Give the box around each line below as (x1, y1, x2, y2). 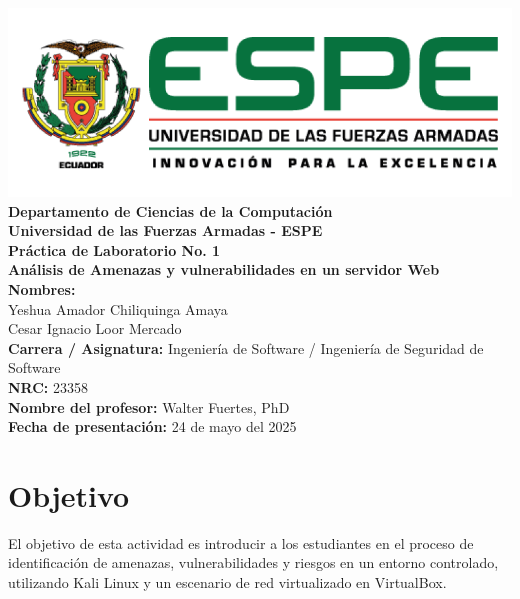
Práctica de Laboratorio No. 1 (8, 239, 221, 260)
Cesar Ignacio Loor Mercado (8, 318, 182, 339)
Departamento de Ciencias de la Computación (8, 200, 333, 221)
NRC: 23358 (8, 376, 89, 397)
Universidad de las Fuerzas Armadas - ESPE (8, 220, 323, 241)
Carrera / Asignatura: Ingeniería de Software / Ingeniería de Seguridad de (8, 337, 484, 358)
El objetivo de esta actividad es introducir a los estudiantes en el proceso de (8, 532, 474, 553)
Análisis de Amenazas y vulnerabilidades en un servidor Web (8, 259, 440, 280)
